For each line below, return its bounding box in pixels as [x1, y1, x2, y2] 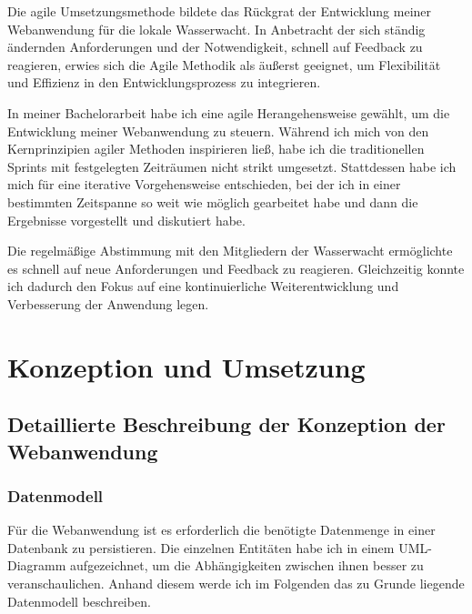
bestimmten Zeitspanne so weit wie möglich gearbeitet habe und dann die [7, 192, 418, 211]
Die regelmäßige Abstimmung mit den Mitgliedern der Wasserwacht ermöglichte [7, 241, 453, 260]
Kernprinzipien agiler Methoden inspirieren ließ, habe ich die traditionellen [7, 139, 425, 158]
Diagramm [7, 556, 66, 575]
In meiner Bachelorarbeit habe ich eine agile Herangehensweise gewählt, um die [7, 103, 450, 122]
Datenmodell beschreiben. [7, 591, 151, 610]
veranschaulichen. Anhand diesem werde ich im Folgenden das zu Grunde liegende [7, 574, 465, 593]
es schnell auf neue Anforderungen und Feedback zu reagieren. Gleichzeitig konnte [7, 258, 465, 277]
